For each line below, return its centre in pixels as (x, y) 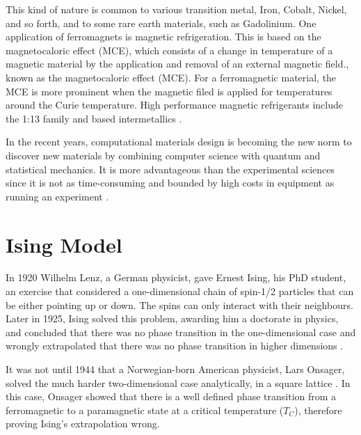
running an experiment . (57, 196)
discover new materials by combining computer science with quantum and (163, 155)
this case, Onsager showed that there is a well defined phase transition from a (171, 396)
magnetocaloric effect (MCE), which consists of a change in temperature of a (169, 50)
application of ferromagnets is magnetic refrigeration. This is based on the (163, 37)
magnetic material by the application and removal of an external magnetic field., (177, 64)
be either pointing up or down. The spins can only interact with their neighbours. (179, 304)
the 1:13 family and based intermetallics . (94, 118)
